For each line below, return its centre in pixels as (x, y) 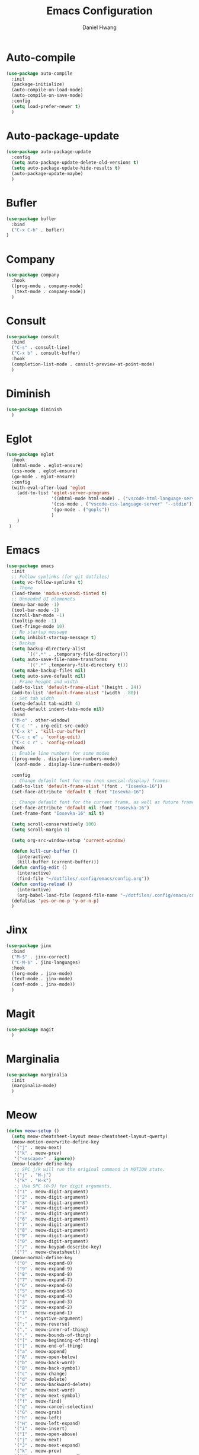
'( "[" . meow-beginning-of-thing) (57, 1340)
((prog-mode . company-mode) (47, 286)
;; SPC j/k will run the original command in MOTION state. (90, 1170)
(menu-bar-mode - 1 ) (36, 604)
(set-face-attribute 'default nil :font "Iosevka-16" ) (81, 808)
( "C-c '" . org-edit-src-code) (50, 726)
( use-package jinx (29, 946)
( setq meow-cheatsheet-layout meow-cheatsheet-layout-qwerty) (90, 1136)
